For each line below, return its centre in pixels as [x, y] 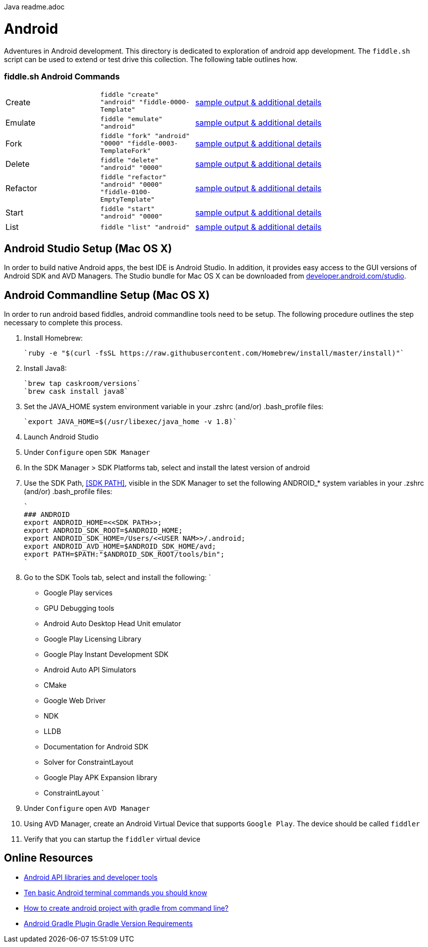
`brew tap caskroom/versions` [83, 383]
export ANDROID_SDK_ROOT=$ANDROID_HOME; [103, 530]
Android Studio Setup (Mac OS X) [88, 248]
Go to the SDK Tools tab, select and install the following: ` [118, 577]
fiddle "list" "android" [145, 227]
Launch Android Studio [61, 437]
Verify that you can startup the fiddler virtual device [112, 839]
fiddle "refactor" [133, 177]
